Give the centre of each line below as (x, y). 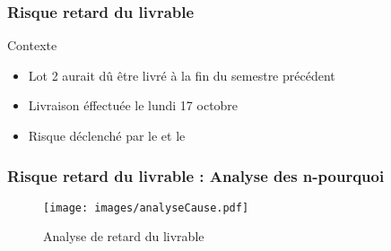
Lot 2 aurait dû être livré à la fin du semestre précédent (182, 75)
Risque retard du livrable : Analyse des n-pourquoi (196, 175)
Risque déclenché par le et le (107, 135)
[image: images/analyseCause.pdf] (146, 208)
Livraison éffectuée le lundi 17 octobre (133, 105)
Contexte (32, 45)
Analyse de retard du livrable (124, 236)
